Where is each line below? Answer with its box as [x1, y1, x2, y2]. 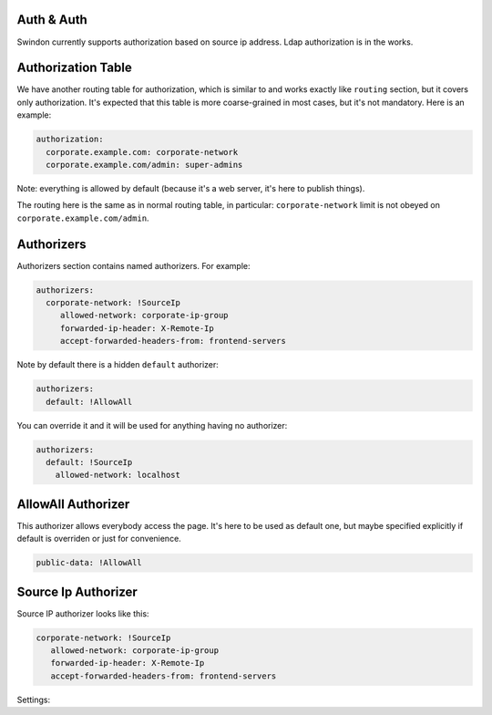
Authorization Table [16, 60, 132, 76]
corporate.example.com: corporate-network [46, 147, 239, 157]
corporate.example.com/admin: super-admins [46, 160, 243, 170]
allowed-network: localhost [55, 470, 181, 481]
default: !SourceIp [46, 457, 133, 467]
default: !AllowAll [46, 397, 133, 407]
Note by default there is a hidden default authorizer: [16, 359, 219, 370]
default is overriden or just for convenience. [16, 534, 181, 544]
